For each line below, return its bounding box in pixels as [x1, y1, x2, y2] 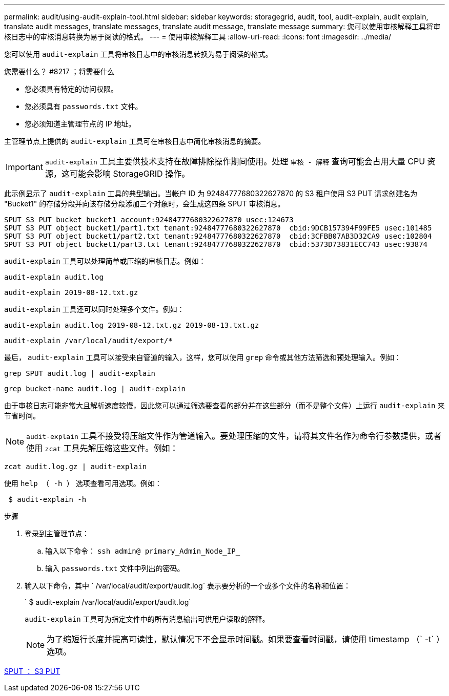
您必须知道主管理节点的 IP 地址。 [25, 119, 136, 128]
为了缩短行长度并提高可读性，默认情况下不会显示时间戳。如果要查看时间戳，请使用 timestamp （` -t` [47, 634, 434, 644]
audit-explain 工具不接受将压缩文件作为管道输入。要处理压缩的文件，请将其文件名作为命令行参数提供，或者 [26, 431, 442, 441]
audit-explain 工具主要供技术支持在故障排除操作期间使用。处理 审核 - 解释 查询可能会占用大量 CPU [45, 156, 425, 166]
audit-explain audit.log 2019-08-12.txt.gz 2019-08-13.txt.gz [4, 321, 259, 329]
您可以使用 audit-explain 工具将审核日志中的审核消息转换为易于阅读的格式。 [4, 50, 273, 58]
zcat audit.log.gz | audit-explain [4, 462, 147, 471]
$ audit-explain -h [8, 495, 87, 503]
